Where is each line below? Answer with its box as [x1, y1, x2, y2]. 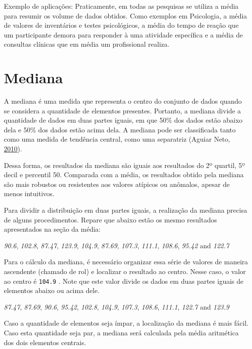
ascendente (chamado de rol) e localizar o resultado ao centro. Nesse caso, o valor [4, 266, 246, 276]
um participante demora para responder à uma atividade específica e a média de [4, 29, 243, 39]
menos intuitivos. [4, 188, 54, 199]
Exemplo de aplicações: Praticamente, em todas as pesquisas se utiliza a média [4, 1, 239, 11]
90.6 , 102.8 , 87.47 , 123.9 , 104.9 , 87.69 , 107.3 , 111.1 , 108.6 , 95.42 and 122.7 [4, 240, 229, 250]
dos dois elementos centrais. [4, 337, 86, 347]
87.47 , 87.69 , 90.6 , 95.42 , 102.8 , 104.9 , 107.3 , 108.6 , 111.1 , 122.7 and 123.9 [4, 301, 229, 312]
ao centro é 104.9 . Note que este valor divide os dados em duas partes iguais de [4, 276, 244, 286]
